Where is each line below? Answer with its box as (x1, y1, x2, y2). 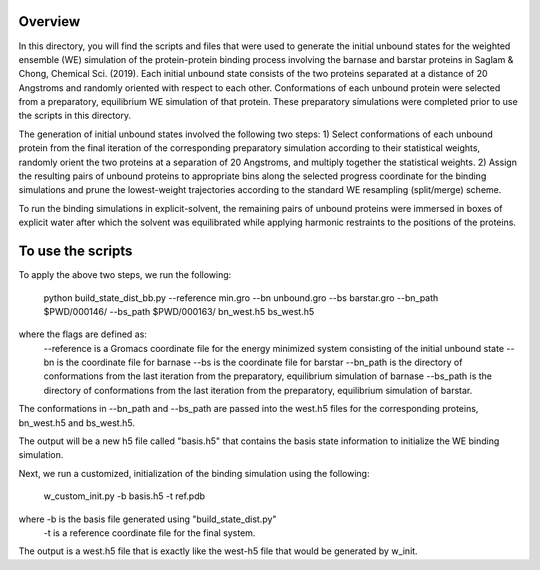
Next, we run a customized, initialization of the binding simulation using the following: (18, 467, 370, 479)
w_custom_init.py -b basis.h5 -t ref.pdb (43, 490, 205, 502)
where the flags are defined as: (18, 328, 147, 340)
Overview (18, 13, 81, 30)
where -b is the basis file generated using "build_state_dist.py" (18, 513, 277, 525)
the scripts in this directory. (18, 110, 132, 122)
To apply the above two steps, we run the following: (18, 269, 232, 281)
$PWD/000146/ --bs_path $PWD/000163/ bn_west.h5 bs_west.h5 (43, 305, 315, 317)
